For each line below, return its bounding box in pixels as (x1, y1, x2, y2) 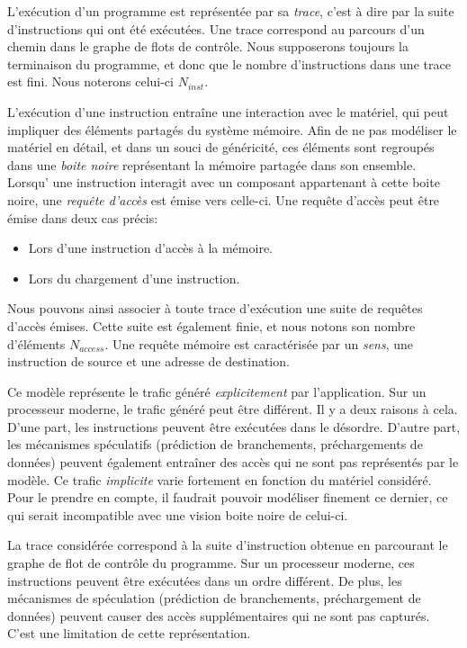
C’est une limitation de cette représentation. (7, 624, 251, 643)
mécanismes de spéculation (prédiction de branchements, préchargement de (7, 589, 421, 607)
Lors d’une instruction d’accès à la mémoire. (28, 238, 273, 257)
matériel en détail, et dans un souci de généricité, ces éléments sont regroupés (7, 138, 435, 157)
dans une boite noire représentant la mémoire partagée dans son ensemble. (7, 155, 417, 174)
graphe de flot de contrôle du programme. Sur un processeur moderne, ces (7, 553, 415, 572)
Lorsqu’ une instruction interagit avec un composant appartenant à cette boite (7, 173, 440, 192)
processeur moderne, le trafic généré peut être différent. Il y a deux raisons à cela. (7, 400, 458, 418)
